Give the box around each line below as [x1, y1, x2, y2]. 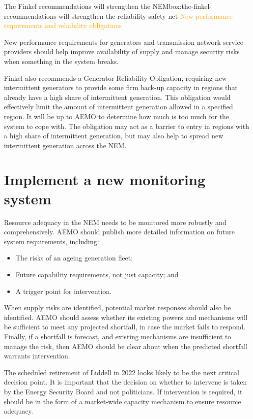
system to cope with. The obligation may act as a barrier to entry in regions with [4, 121, 250, 131]
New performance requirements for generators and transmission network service [4, 36, 243, 47]
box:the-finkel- [169, 1, 212, 11]
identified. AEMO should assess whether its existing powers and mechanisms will [4, 312, 248, 322]
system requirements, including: [4, 236, 99, 246]
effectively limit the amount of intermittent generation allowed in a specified [4, 101, 233, 112]
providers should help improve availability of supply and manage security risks [4, 46, 240, 57]
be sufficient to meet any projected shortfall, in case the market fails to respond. [4, 322, 246, 332]
